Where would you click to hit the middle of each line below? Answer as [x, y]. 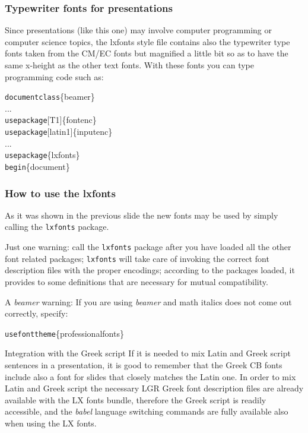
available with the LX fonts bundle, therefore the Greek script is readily [136, 399]
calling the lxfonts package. [57, 227]
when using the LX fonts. [51, 423]
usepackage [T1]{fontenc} [51, 120]
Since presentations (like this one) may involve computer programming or [138, 30]
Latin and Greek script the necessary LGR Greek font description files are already [154, 388]
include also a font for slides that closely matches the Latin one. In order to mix [150, 376]
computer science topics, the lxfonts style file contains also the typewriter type [147, 41]
